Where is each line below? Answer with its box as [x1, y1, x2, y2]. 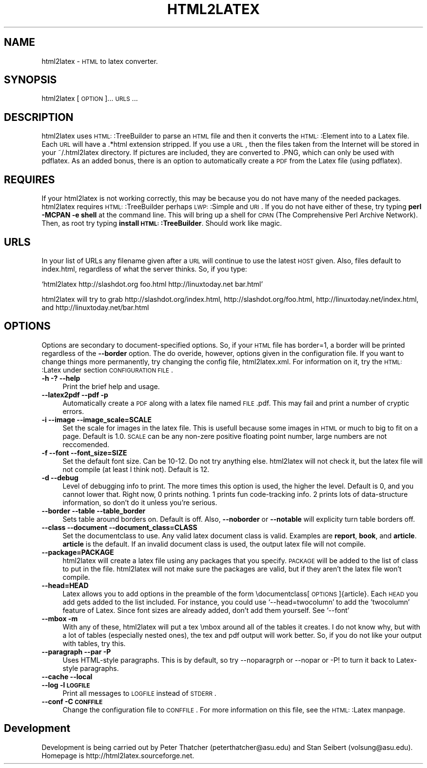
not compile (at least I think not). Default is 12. [62, 465, 210, 473]
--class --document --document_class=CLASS [41, 523, 197, 532]
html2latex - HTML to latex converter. [41, 57, 158, 65]
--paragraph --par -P [41, 647, 111, 656]
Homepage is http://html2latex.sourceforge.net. [41, 751, 194, 760]
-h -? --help [41, 374, 80, 382]
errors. [62, 407, 84, 415]
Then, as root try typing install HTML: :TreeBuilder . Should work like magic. [41, 219, 282, 228]
